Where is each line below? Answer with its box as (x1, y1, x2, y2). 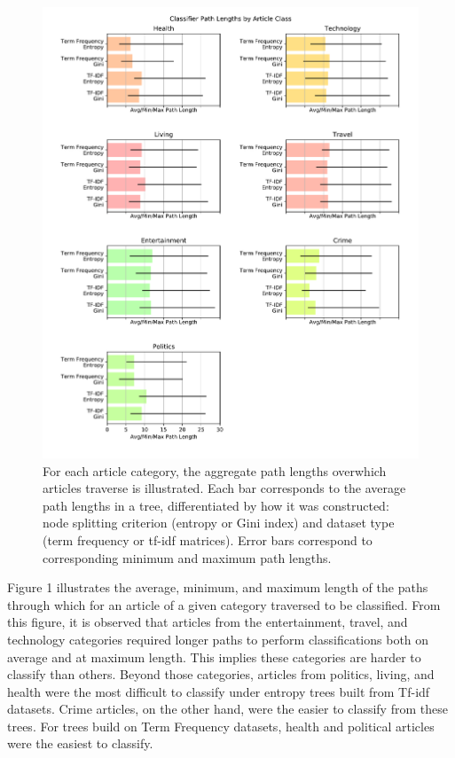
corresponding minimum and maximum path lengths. (43, 548, 332, 567)
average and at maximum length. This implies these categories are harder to (7, 647, 421, 666)
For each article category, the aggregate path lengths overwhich (43, 461, 387, 480)
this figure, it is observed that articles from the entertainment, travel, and (7, 613, 408, 631)
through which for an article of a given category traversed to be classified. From (7, 595, 441, 613)
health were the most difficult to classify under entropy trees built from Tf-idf (7, 682, 430, 700)
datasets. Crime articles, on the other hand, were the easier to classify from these (7, 699, 448, 718)
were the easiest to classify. (7, 734, 153, 753)
